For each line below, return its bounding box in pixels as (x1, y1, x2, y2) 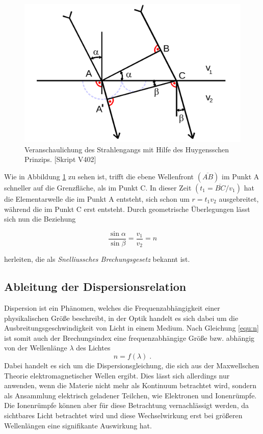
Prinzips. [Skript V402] (24, 154, 96, 165)
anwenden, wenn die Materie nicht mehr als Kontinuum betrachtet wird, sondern (4, 380, 257, 391)
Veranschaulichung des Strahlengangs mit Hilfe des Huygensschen (24, 144, 229, 154)
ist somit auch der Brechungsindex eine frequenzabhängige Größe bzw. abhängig (4, 332, 255, 343)
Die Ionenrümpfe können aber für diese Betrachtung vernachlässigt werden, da (4, 400, 249, 411)
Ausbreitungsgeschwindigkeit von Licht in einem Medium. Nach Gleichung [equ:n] (4, 322, 259, 333)
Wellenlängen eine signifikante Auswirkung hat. (4, 420, 152, 430)
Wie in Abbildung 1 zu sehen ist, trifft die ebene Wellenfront (4, 171, 194, 181)
